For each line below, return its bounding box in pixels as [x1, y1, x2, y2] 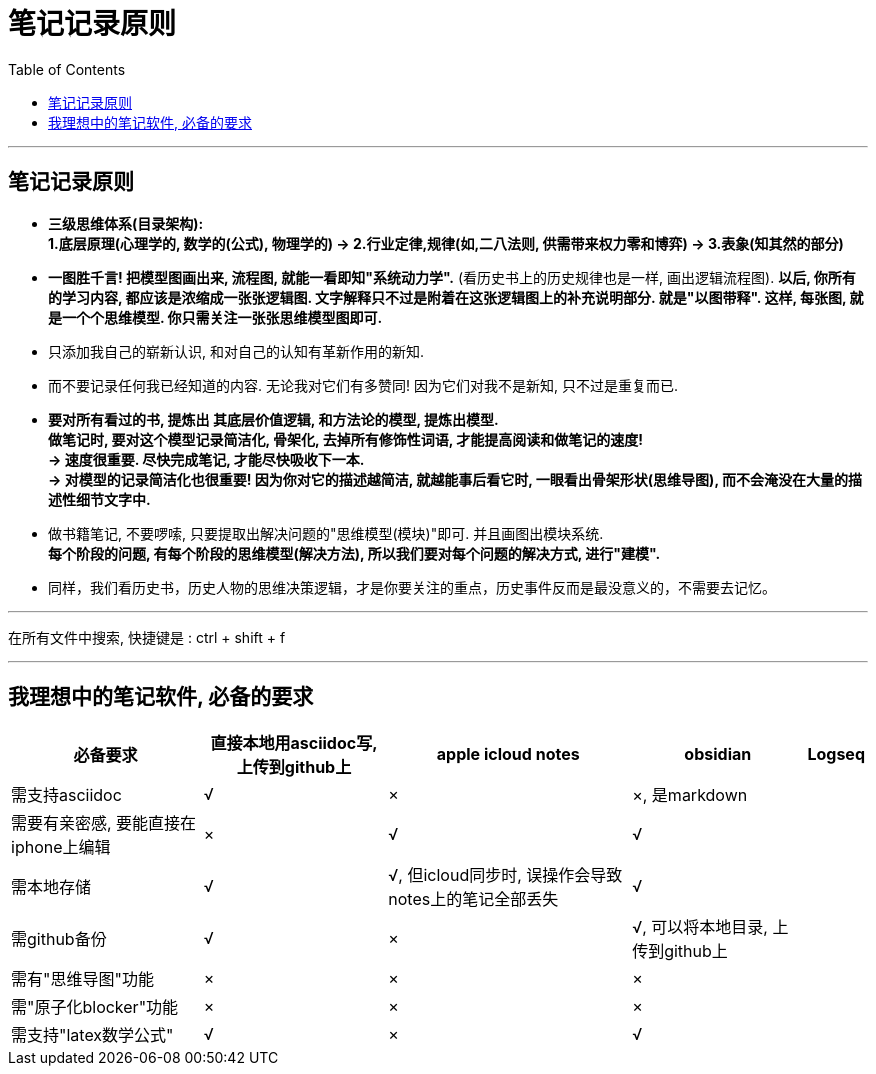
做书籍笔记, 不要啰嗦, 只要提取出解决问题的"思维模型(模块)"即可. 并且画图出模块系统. [48, 524, 604, 542]
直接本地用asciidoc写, [210, 733, 378, 754]
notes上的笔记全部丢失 [388, 889, 559, 910]
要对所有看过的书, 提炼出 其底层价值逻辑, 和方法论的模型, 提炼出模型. [48, 410, 499, 428]
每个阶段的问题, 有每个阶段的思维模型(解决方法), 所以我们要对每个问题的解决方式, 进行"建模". [48, 544, 661, 562]
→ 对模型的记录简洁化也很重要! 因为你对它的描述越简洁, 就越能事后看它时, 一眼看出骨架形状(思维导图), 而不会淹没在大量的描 [48, 470, 862, 488]
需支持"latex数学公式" [11, 1025, 174, 1046]
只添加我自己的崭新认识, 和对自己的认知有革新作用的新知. [48, 342, 425, 360]
